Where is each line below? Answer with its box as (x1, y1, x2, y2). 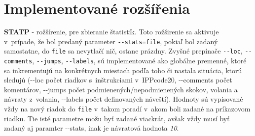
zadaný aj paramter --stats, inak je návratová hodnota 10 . (4, 123, 179, 133)
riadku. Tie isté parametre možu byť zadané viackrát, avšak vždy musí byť (4, 113, 230, 123)
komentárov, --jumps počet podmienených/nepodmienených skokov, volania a (4, 84, 238, 94)
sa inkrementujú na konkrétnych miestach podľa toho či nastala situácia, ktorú (4, 65, 242, 75)
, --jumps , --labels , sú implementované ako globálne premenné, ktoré (32, 55, 247, 66)
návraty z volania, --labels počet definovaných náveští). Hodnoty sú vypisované (4, 94, 243, 104)
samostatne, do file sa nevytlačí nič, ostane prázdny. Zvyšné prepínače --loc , (4, 46, 243, 56)
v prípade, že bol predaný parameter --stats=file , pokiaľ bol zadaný (4, 36, 218, 46)
